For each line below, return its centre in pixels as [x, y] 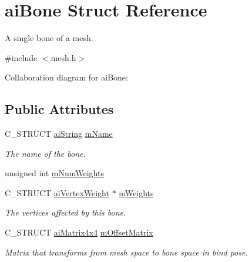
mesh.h [63, 57]
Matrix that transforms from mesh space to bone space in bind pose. [126, 252]
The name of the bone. [45, 153]
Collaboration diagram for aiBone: [66, 77]
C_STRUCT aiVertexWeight [57, 192]
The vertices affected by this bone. [65, 212]
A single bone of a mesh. [49, 38]
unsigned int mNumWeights [54, 173]
